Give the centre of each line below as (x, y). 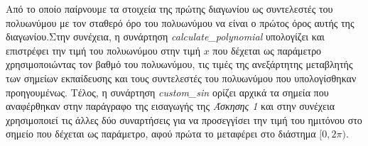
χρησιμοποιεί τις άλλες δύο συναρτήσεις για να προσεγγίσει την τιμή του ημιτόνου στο (184, 119)
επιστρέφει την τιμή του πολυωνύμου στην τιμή (103, 50)
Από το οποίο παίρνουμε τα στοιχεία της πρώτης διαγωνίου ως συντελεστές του (169, 9)
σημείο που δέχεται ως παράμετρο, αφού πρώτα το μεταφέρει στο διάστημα (161, 134)
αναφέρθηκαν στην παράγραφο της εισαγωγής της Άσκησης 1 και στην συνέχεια (171, 106)
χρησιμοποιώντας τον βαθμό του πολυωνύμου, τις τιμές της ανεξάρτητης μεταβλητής (179, 64)
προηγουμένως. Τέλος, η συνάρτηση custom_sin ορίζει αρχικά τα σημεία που (167, 92)
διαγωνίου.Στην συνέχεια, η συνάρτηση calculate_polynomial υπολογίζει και (165, 36)
